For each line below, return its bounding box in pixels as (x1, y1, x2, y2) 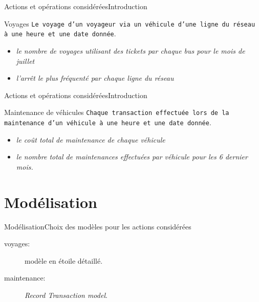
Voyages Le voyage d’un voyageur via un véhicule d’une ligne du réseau (4, 18, 255, 29)
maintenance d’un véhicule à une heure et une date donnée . (4, 117, 211, 127)
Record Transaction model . (25, 289, 107, 300)
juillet (16, 55, 35, 66)
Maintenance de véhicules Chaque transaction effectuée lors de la (4, 107, 229, 118)
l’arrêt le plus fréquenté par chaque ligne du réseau (16, 73, 174, 83)
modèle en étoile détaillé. (25, 255, 103, 266)
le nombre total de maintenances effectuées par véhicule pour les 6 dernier (16, 151, 248, 162)
